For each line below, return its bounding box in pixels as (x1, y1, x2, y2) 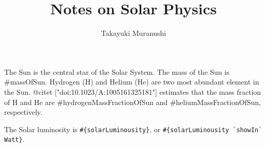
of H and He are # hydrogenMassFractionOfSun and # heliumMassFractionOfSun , (4, 96, 261, 107)
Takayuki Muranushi (101, 28, 166, 38)
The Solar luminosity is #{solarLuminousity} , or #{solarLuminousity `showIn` (4, 123, 262, 134)
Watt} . (4, 134, 25, 144)
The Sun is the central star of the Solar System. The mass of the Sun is (4, 66, 230, 77)
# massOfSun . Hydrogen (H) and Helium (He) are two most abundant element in (4, 76, 259, 87)
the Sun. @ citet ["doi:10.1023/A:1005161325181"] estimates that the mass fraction (4, 86, 261, 97)
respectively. (4, 107, 43, 117)
